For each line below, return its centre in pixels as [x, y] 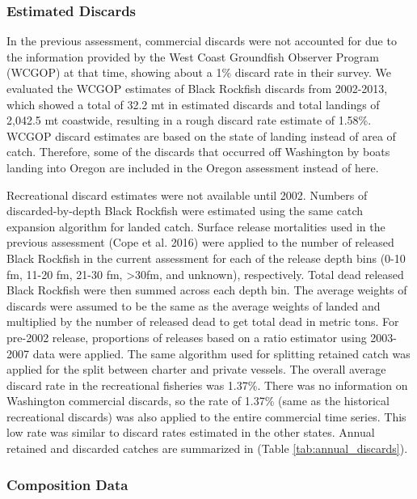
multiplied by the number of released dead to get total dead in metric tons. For [203, 321]
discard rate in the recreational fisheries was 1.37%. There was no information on [207, 385]
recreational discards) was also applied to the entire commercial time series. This [206, 416]
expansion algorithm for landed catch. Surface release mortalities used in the [196, 226]
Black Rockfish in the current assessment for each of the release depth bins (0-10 [206, 258]
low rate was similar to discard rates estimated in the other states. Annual [191, 432]
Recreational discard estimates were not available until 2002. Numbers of [187, 195]
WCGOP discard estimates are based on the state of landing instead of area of [201, 135]
